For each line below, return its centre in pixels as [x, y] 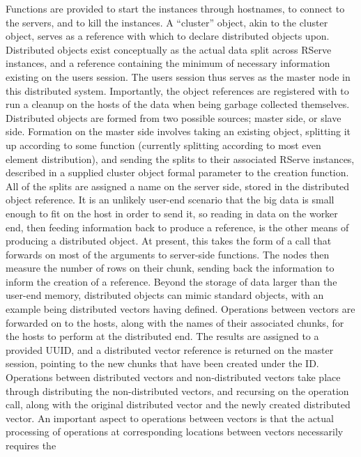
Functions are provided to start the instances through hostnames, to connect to [175, 8]
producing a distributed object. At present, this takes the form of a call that [169, 241]
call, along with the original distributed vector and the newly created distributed [178, 404]
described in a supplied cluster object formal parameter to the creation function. [177, 172]
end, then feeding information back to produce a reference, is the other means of [177, 227]
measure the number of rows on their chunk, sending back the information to [170, 268]
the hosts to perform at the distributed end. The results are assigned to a [162, 336]
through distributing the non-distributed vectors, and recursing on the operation [177, 390]
